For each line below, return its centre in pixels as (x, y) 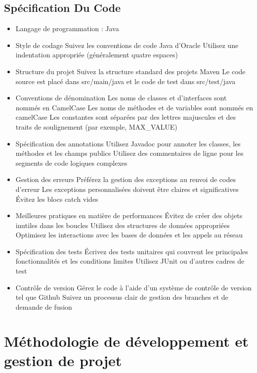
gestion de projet (63, 360)
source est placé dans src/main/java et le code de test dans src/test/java (126, 81)
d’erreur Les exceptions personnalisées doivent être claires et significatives (127, 189)
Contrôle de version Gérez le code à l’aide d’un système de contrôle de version (134, 287)
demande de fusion (44, 306)
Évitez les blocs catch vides (57, 199)
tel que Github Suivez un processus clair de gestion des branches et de (122, 297)
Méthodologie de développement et (126, 341)
